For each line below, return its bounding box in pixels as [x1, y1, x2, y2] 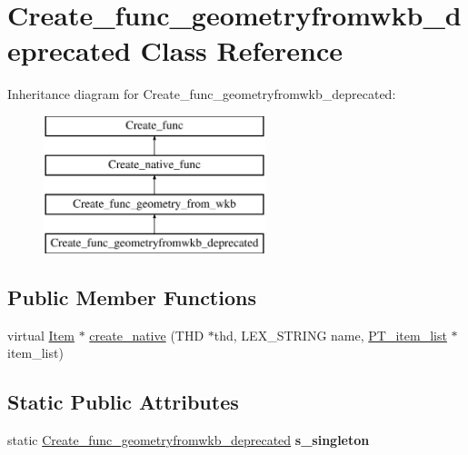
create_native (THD [89, 325, 204, 344]
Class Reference [140, 32, 344, 69]
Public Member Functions [7, 283, 256, 312]
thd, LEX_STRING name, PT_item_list [214, 325, 447, 344]
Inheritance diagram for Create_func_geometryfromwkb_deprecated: [7, 84, 396, 104]
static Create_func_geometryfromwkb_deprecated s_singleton [7, 430, 370, 450]
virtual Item [7, 325, 75, 344]
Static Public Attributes [7, 388, 239, 416]
